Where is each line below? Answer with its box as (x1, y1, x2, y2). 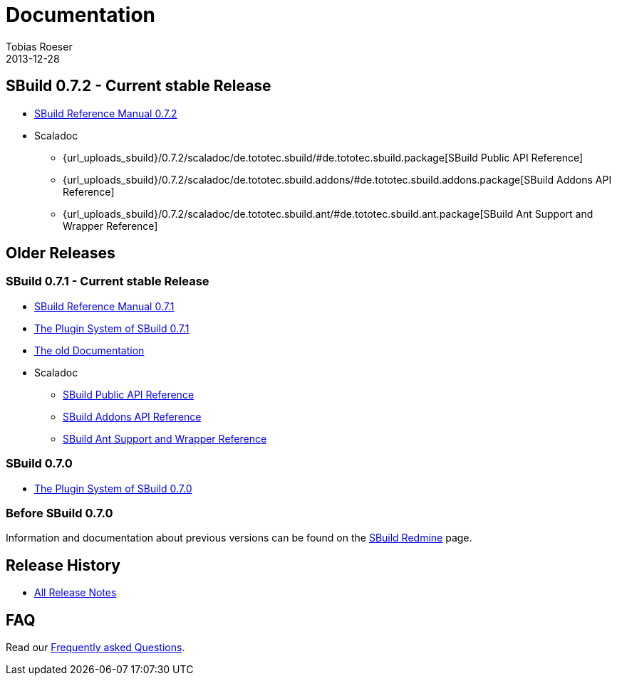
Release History (6, 556, 120, 574)
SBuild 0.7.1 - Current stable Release (6, 274, 209, 289)
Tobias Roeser (6, 40, 73, 53)
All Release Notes (34, 586, 117, 599)
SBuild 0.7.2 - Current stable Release (6, 77, 271, 95)
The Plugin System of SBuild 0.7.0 (34, 482, 192, 495)
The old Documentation (34, 344, 145, 357)
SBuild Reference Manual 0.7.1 (34, 300, 175, 312)
